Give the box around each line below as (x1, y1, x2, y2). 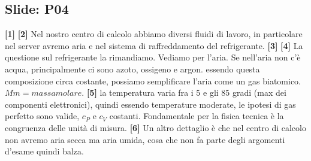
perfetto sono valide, (5, 110, 80, 122)
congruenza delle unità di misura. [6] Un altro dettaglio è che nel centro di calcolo (5, 121, 306, 133)
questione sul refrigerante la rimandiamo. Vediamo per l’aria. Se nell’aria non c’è (5, 51, 301, 63)
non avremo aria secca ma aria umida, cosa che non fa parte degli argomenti (5, 133, 285, 145)
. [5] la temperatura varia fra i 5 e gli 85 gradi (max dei (81, 86, 286, 99)
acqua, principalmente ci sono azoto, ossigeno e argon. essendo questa (5, 62, 260, 75)
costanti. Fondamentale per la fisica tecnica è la (109, 110, 284, 122)
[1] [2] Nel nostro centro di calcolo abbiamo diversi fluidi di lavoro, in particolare (5, 28, 303, 40)
